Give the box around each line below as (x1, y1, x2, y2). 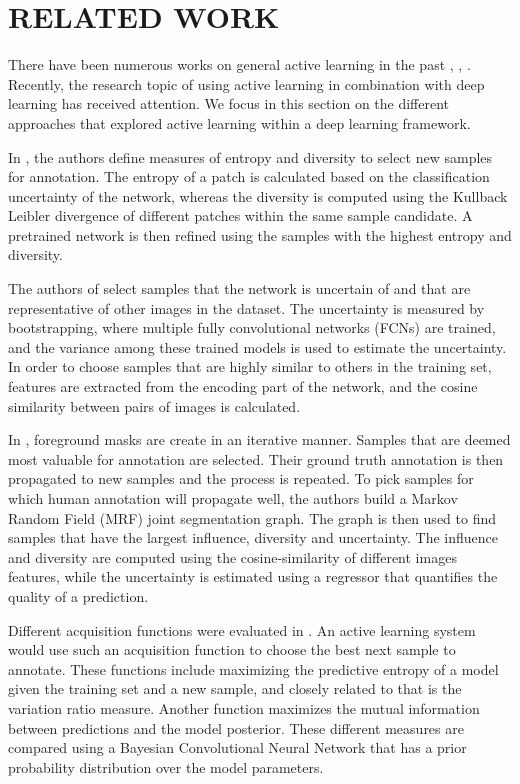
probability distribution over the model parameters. (8, 756, 324, 777)
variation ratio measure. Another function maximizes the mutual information (8, 697, 480, 718)
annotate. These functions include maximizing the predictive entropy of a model (8, 658, 499, 679)
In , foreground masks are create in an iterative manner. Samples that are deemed (8, 429, 511, 450)
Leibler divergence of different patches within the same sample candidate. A (8, 205, 473, 226)
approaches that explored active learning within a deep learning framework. (8, 112, 471, 133)
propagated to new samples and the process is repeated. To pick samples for (8, 468, 474, 489)
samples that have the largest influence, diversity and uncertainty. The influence (8, 527, 499, 548)
